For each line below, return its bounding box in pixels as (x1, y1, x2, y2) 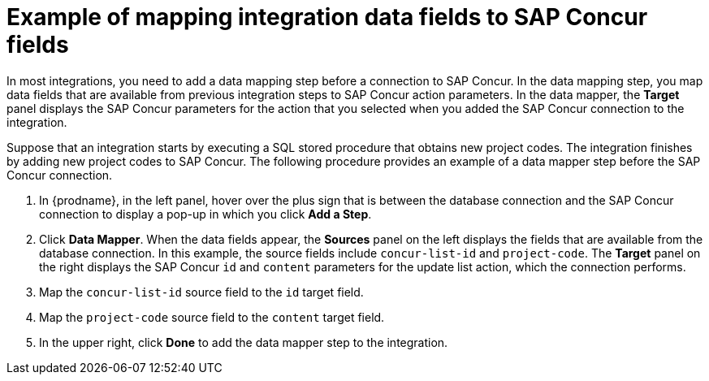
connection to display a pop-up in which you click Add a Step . (39, 206, 372, 221)
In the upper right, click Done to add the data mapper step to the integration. (39, 335, 448, 349)
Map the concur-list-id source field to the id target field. (39, 284, 364, 299)
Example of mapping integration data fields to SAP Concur (6, 3, 648, 31)
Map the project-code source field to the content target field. (39, 310, 385, 324)
